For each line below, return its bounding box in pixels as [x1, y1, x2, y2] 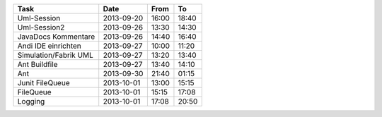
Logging [17, 97, 45, 106]
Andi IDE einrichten [17, 41, 81, 51]
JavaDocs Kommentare [17, 32, 95, 42]
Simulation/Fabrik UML [17, 50, 93, 60]
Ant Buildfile [17, 60, 58, 69]
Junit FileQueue [17, 78, 70, 87]
